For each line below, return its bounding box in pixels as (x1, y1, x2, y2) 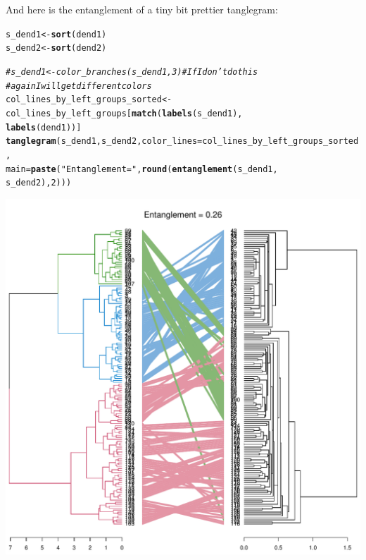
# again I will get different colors (6, 80, 152, 91)
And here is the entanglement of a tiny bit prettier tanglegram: (6, 2, 278, 16)
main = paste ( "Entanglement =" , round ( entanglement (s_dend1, (6, 164, 278, 174)
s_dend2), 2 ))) (6, 178, 72, 188)
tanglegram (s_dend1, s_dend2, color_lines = (6, 136, 203, 147)
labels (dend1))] (6, 122, 82, 133)
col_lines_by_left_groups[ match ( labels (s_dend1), (6, 108, 243, 118)
